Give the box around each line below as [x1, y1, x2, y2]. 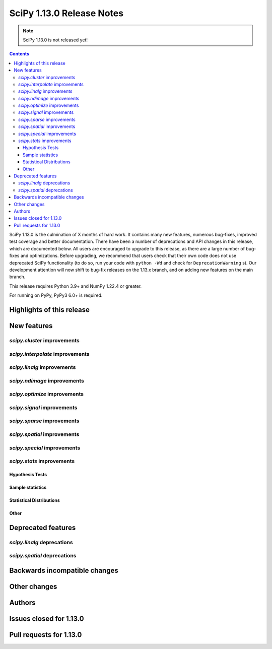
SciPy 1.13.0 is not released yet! [23, 37, 88, 43]
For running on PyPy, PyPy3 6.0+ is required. [9, 292, 103, 298]
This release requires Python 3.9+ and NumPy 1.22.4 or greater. [9, 283, 142, 289]
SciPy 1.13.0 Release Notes [9, 8, 123, 19]
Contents [9, 51, 30, 57]
